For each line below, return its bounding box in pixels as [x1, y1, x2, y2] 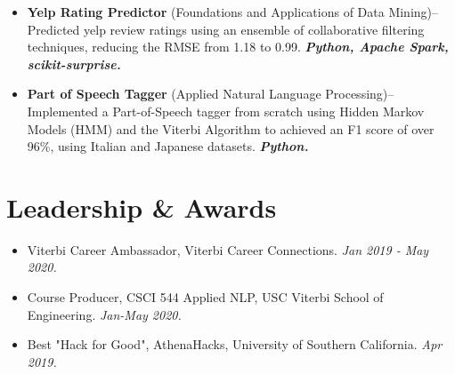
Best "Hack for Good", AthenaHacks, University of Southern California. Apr [27, 335, 443, 354]
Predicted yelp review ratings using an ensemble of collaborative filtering [27, 20, 425, 38]
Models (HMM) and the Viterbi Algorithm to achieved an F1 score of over [27, 119, 435, 138]
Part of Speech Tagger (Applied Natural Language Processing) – [27, 84, 394, 103]
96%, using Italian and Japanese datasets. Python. [27, 137, 309, 155]
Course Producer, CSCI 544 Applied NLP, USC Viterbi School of [27, 288, 384, 306]
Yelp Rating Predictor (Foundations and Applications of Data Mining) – [27, 3, 439, 20]
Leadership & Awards [6, 188, 277, 225]
